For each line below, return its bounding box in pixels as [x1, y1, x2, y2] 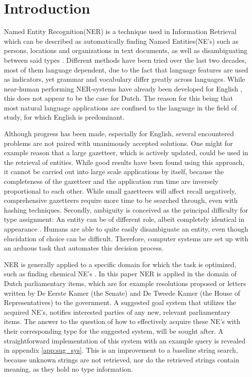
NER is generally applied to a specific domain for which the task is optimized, [4, 259, 236, 269]
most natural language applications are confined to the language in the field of [4, 102, 237, 112]
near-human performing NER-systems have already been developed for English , [4, 83, 243, 93]
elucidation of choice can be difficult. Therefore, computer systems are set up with [4, 233, 249, 243]
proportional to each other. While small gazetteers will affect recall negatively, [4, 185, 236, 196]
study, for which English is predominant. [4, 112, 125, 122]
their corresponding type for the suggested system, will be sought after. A [4, 325, 223, 336]
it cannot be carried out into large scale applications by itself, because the [4, 166, 224, 177]
